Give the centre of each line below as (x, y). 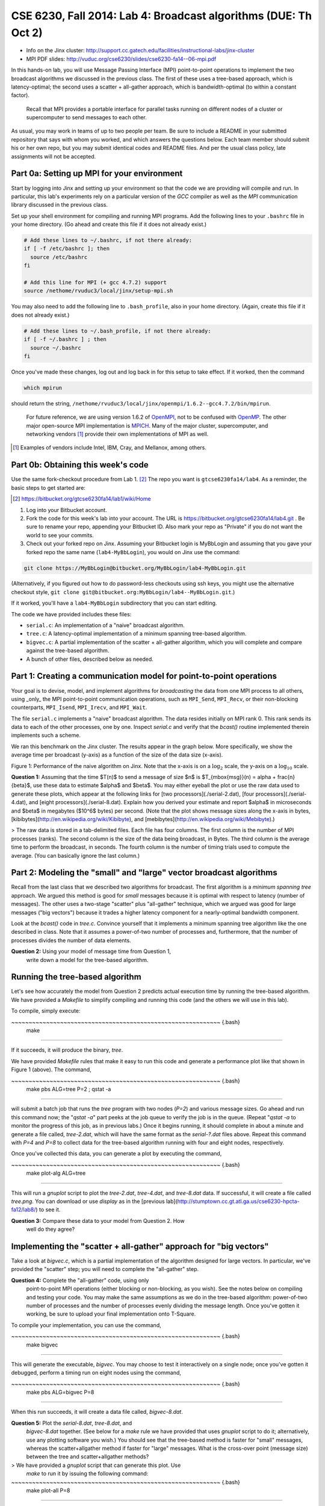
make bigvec (42, 1345)
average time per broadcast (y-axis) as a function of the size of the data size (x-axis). (117, 755)
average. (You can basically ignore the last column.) (76, 855)
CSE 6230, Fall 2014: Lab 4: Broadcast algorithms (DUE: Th (162, 16)
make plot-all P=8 (48, 1490)
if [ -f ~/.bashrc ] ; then (65, 339)
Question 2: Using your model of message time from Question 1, (91, 951)
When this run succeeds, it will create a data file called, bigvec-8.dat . (97, 1412)
